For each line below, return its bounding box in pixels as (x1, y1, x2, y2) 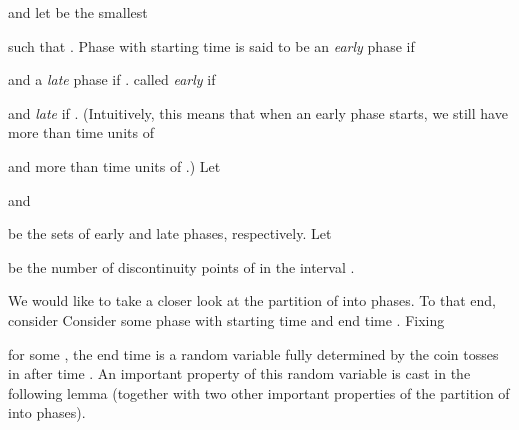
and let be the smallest (8, 2, 148, 22)
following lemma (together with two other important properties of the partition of (8, 382, 510, 403)
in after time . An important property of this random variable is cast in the (8, 363, 471, 384)
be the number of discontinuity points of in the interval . (8, 256, 355, 277)
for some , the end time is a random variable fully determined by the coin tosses (8, 343, 499, 364)
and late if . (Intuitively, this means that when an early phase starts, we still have (8, 102, 508, 123)
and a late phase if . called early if (8, 69, 216, 90)
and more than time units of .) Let (8, 155, 221, 176)
